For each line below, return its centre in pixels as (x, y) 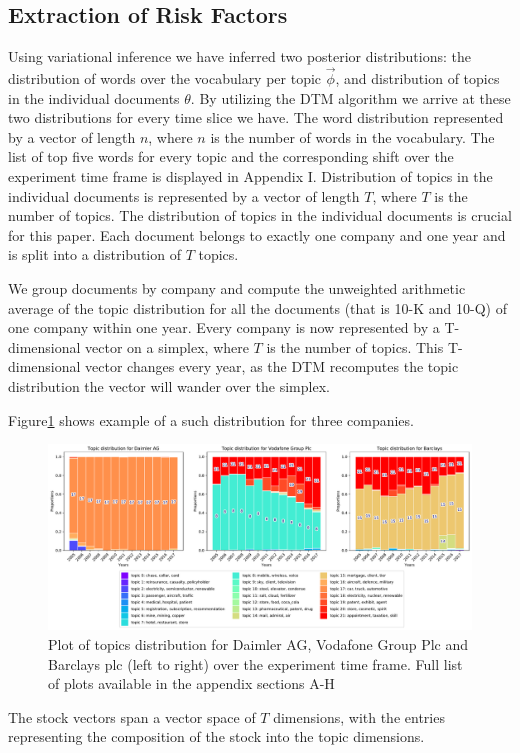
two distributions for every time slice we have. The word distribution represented (256, 117)
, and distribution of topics (417, 78)
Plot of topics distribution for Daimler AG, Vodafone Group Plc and (258, 644)
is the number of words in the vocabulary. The (352, 136)
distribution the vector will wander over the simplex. (169, 385)
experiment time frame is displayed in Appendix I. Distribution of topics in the (250, 175)
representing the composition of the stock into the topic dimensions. (216, 736)
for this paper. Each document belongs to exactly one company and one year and (257, 234)
